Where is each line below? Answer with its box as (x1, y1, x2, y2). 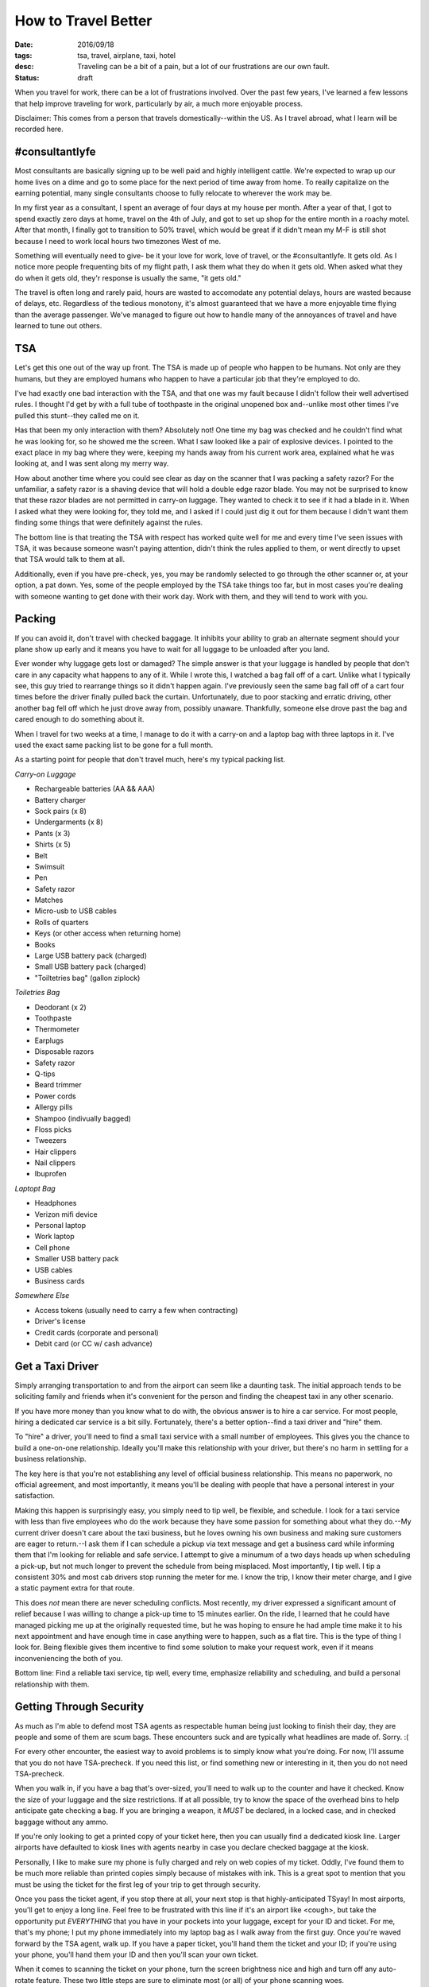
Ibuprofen (34, 1169, 67, 1179)
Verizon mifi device (34, 1209, 99, 1219)
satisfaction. (14, 1491, 56, 1501)
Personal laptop (34, 1221, 87, 1230)
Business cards (34, 1276, 85, 1285)
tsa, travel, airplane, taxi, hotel (77, 50, 176, 60)
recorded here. (14, 124, 64, 134)
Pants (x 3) (34, 828, 71, 838)
